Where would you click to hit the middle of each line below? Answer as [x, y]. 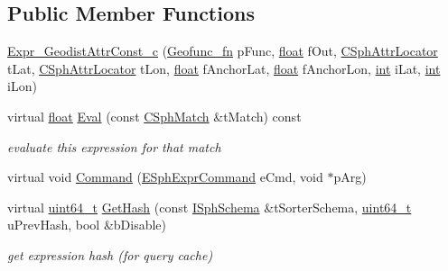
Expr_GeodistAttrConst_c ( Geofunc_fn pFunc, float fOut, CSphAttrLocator [223, 51]
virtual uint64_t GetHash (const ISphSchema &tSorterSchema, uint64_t [210, 207]
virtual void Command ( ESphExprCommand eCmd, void [165, 177]
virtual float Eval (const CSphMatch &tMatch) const [154, 116]
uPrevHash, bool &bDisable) [87, 225]
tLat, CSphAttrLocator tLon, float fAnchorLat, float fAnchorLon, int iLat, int [224, 68]
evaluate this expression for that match [114, 146]
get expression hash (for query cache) [110, 254]
